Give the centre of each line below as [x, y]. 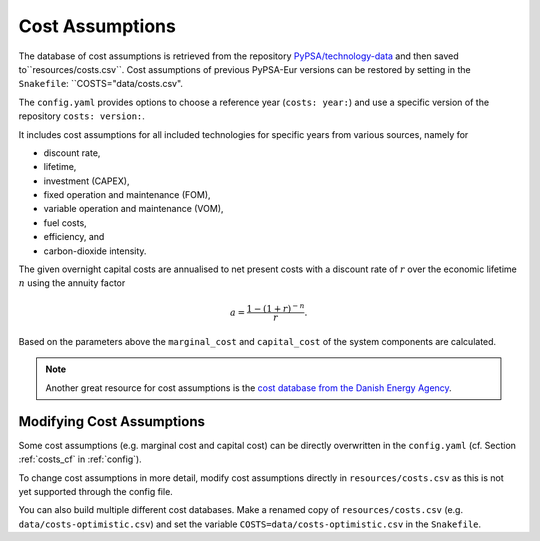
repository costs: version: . [81, 116]
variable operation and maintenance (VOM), [133, 209]
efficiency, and [74, 237]
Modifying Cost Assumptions [111, 421]
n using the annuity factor [72, 283]
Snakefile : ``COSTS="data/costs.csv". [101, 84]
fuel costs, [65, 222]
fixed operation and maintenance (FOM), [127, 195]
